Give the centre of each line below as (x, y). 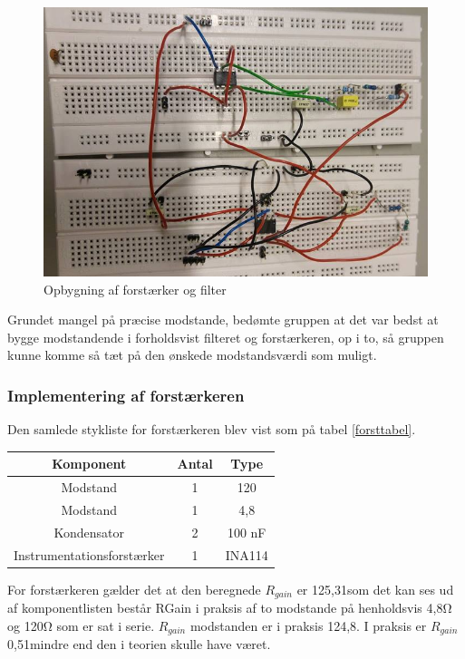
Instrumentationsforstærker (89, 554)
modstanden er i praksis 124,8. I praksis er (308, 625)
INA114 (247, 554)
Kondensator (89, 532)
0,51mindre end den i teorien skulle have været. (139, 644)
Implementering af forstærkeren (126, 395)
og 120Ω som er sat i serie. (81, 625)
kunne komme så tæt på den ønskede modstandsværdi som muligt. (192, 355)
